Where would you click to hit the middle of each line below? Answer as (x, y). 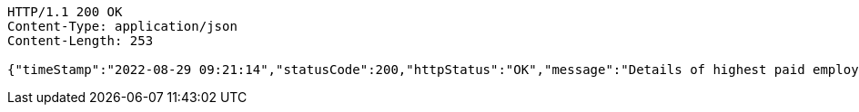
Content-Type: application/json (122, 26)
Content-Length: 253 (81, 41)
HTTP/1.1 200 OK (65, 12)
